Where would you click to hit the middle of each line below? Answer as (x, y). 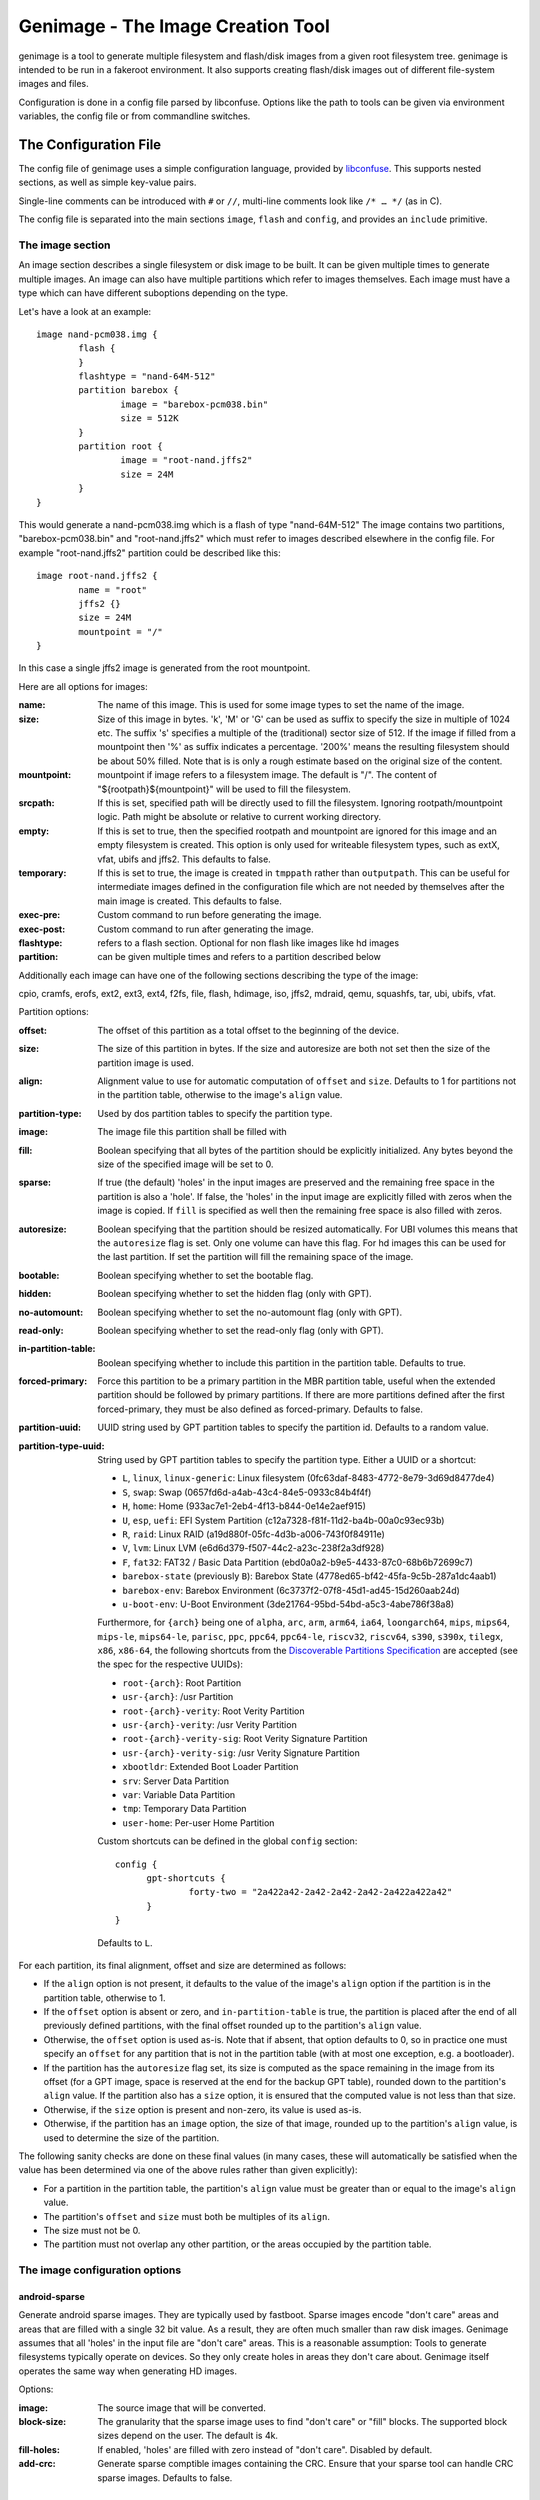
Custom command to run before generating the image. (209, 915)
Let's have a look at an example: (85, 311)
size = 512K (149, 418)
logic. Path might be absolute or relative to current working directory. (239, 817)
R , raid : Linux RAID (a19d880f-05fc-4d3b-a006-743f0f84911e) (253, 1534)
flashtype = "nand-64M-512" (147, 376)
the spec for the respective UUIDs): (170, 1664)
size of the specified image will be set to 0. (185, 1164)
